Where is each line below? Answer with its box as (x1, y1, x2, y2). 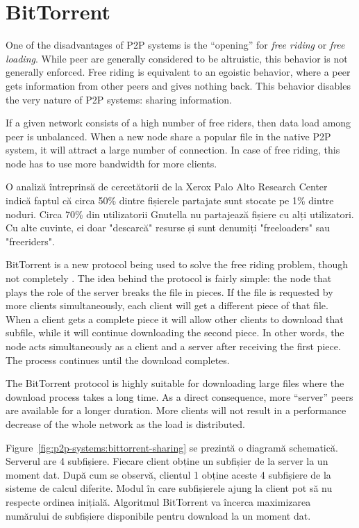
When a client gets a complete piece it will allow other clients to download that (6, 311, 344, 326)
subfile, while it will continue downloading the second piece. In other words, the (6, 325, 344, 340)
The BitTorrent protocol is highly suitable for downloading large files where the (6, 376, 344, 390)
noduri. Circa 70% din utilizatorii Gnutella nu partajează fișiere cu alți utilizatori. (6, 206, 354, 221)
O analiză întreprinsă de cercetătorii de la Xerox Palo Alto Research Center (6, 179, 328, 194)
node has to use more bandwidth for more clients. (6, 156, 217, 170)
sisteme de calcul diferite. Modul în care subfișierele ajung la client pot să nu (6, 481, 333, 495)
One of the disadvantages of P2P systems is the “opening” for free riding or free (6, 38, 345, 52)
